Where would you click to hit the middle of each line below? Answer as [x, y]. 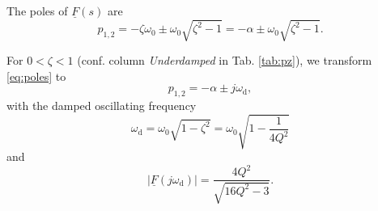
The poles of [37, 11]
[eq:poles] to [36, 76]
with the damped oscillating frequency [102, 105]
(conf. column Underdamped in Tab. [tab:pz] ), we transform [225, 60]
